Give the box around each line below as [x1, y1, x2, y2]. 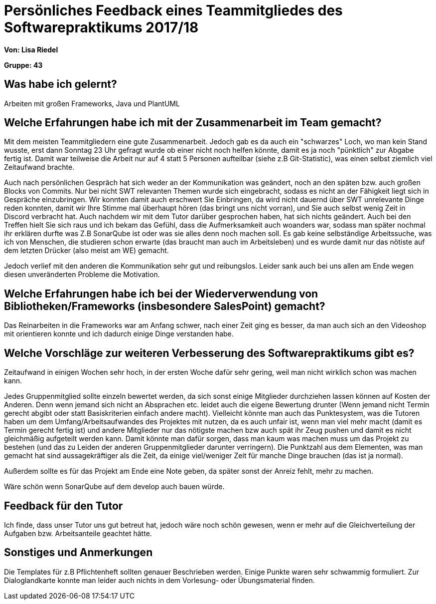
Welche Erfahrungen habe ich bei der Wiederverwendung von [4, 287, 318, 300]
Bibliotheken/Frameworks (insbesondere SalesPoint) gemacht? [4, 300, 325, 312]
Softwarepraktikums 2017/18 [4, 19, 199, 36]
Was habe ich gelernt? [4, 78, 117, 91]
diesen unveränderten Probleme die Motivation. [4, 270, 160, 279]
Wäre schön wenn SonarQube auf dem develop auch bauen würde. [4, 482, 225, 491]
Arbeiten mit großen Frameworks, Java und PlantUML [4, 99, 180, 108]
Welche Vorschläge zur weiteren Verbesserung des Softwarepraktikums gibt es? [4, 346, 415, 359]
